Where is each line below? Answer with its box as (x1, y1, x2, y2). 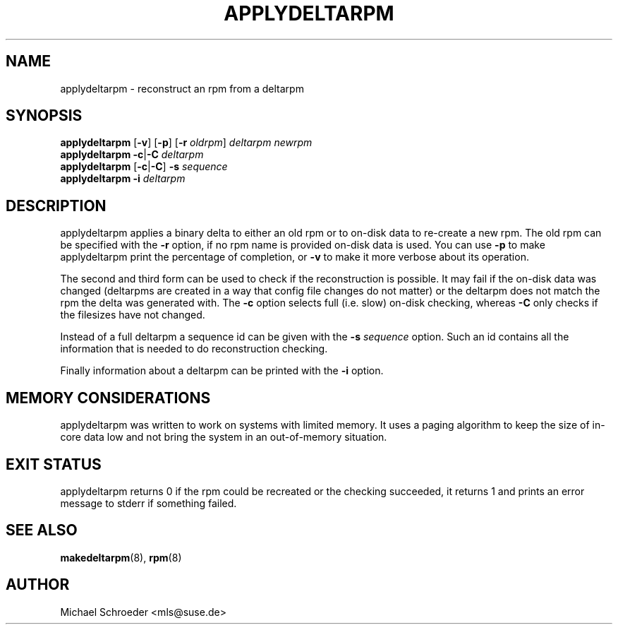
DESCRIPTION (6, 196, 107, 215)
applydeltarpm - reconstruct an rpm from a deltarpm (60, 82, 304, 95)
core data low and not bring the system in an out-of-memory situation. (60, 431, 387, 444)
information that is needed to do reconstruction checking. (60, 343, 328, 355)
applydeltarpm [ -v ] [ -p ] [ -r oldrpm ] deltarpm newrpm (60, 136, 313, 149)
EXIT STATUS (6, 455, 102, 473)
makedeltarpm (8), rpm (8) (60, 551, 182, 564)
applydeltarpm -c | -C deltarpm (60, 148, 204, 161)
